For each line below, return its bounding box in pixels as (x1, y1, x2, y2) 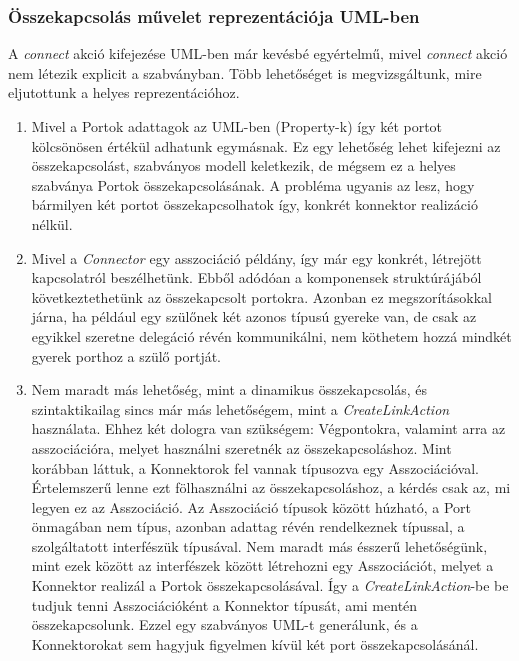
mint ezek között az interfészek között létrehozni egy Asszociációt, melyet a (31, 555, 494, 576)
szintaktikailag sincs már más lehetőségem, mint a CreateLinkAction (31, 398, 450, 419)
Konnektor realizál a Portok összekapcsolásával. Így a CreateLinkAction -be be (31, 575, 509, 596)
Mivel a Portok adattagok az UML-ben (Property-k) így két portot (31, 116, 443, 136)
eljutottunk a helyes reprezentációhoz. (8, 82, 240, 103)
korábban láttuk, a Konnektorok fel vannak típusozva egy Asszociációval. (31, 457, 479, 478)
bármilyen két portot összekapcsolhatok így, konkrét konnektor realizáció (31, 194, 478, 215)
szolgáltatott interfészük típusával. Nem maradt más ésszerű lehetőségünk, (31, 535, 488, 556)
